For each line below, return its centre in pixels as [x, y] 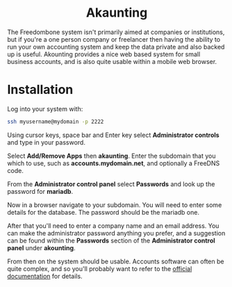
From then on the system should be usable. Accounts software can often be [116, 261]
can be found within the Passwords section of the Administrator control [111, 240]
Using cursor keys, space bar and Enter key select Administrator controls [114, 135]
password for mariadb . [40, 191]
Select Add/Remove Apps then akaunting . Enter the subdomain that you [111, 156]
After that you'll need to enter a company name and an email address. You [113, 225]
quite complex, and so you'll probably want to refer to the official [100, 268]
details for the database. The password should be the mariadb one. [103, 212]
